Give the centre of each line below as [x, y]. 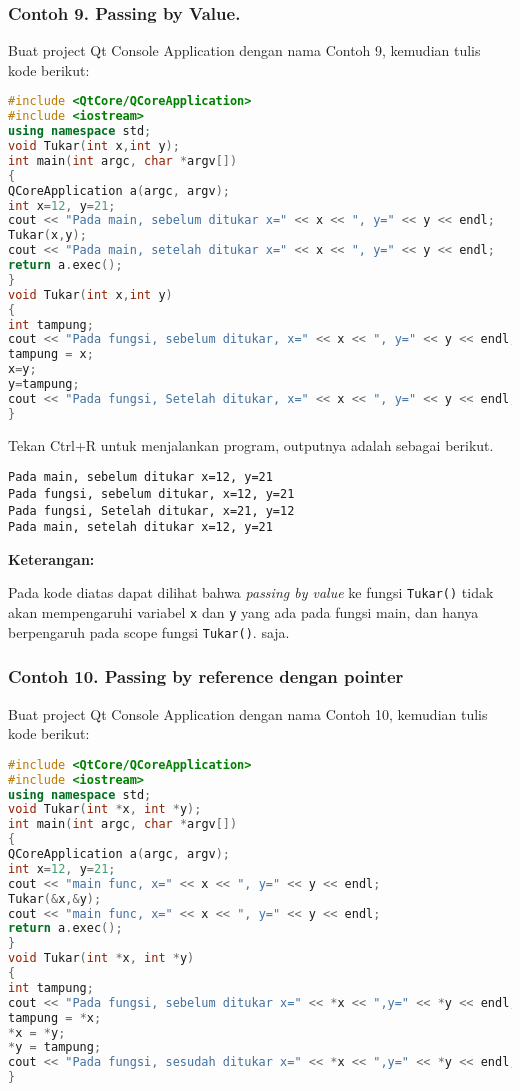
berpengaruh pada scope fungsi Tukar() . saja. [149, 631]
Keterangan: [51, 558]
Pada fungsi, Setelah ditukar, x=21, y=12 [151, 510]
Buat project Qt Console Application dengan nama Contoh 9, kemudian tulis [244, 50]
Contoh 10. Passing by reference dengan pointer [206, 676]
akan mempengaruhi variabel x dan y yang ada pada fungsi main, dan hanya [243, 612]
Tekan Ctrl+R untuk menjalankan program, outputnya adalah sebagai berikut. [251, 444]
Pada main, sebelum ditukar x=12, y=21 [140, 477]
